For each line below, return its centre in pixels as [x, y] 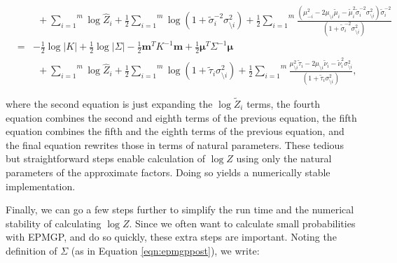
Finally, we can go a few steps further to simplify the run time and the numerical [180, 209]
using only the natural [284, 158]
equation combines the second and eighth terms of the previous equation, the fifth [181, 117]
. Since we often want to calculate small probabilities [242, 223]
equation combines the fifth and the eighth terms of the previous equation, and [175, 131]
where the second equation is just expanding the [109, 104]
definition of [32, 250]
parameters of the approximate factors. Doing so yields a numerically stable [168, 172]
